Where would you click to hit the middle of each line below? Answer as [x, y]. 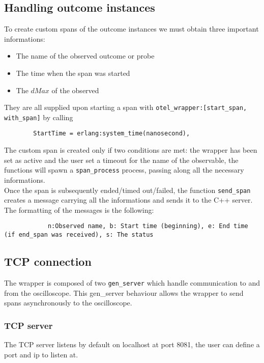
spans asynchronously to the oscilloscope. [68, 303]
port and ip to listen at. [41, 354]
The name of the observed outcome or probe [85, 56]
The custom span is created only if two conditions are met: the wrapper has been [131, 150]
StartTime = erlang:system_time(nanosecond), [112, 134]
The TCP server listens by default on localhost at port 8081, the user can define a [132, 344]
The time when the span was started [73, 73]
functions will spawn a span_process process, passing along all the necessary [124, 170]
